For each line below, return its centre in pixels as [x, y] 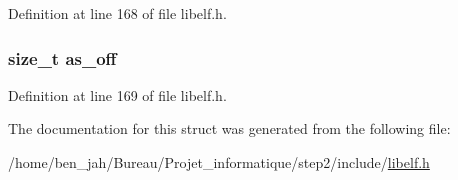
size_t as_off [62, 57]
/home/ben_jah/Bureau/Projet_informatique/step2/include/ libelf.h [219, 162]
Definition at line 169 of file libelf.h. [117, 94]
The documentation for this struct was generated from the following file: [229, 128]
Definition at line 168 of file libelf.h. [117, 13]
